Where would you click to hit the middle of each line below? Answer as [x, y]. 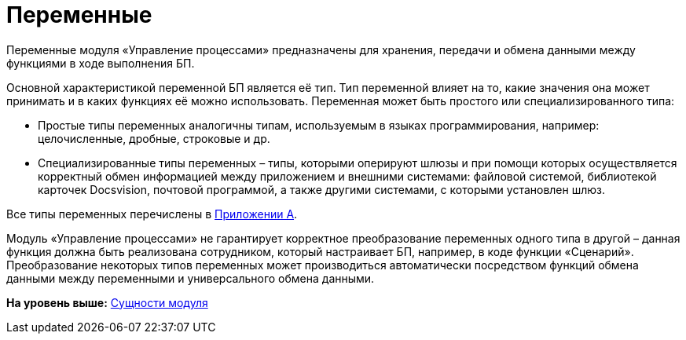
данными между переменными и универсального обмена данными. [191, 278]
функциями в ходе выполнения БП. [101, 63]
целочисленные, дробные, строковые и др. [154, 138]
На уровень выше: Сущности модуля [107, 302]
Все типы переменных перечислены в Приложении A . [152, 214]
